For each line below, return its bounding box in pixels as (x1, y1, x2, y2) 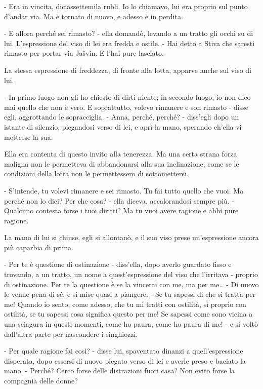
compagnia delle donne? (4, 375, 78, 385)
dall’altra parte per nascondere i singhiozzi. (4, 328, 138, 339)
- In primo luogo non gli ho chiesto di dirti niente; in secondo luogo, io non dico (4, 92, 251, 102)
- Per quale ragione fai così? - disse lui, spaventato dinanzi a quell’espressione (4, 345, 243, 356)
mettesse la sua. (4, 131, 53, 142)
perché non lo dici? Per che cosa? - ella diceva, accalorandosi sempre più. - (4, 195, 235, 206)
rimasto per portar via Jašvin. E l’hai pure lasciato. (4, 48, 164, 58)
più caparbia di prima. (4, 242, 74, 252)
